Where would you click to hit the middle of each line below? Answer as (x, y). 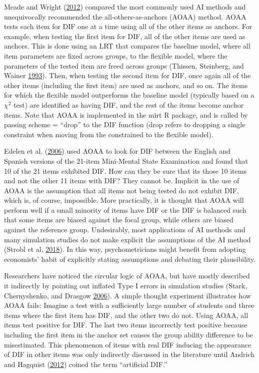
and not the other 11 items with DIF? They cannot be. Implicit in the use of (122, 180)
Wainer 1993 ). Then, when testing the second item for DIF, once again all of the (127, 75)
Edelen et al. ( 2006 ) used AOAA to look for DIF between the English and (117, 151)
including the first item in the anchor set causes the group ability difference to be (128, 334)
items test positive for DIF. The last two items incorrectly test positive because (126, 325)
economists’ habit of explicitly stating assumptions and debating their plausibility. (130, 259)
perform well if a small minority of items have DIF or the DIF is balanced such (125, 210)
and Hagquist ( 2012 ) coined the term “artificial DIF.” (86, 364)
